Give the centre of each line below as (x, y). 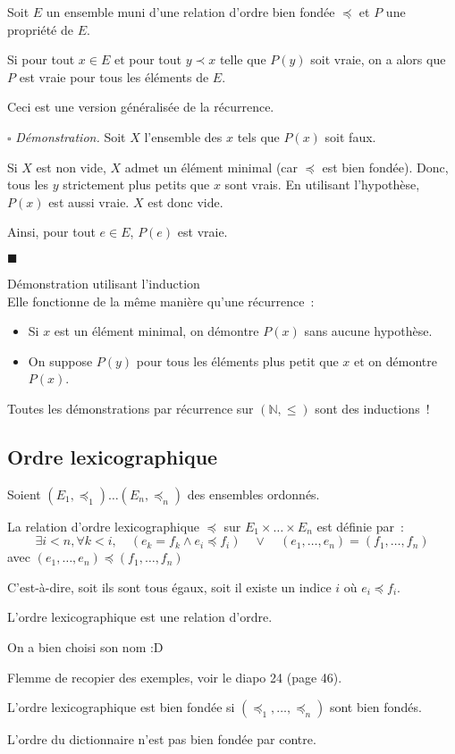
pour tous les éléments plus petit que (237, 360)
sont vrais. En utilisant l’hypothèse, (322, 184)
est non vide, (71, 167)
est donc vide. (185, 201)
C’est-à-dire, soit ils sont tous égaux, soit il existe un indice (169, 586)
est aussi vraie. (89, 201)
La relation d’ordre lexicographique (104, 526)
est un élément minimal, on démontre (156, 331)
